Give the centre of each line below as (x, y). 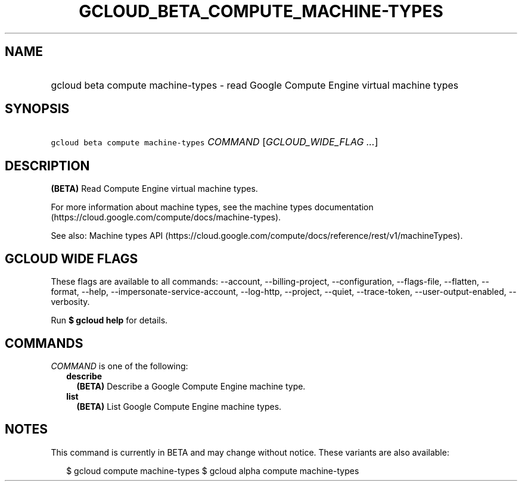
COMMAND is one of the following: (119, 366)
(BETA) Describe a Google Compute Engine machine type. (191, 386)
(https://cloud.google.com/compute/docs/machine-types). (166, 217)
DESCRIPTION (47, 166)
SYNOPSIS (37, 109)
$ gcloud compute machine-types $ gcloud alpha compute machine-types (213, 471)
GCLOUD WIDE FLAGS (72, 258)
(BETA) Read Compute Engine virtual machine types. (154, 189)
